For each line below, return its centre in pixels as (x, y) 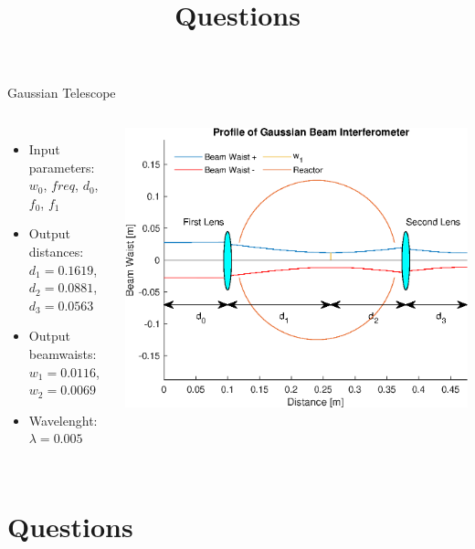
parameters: (62, 167)
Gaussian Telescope (62, 93)
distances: (56, 251)
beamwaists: (63, 353)
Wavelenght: (63, 420)
